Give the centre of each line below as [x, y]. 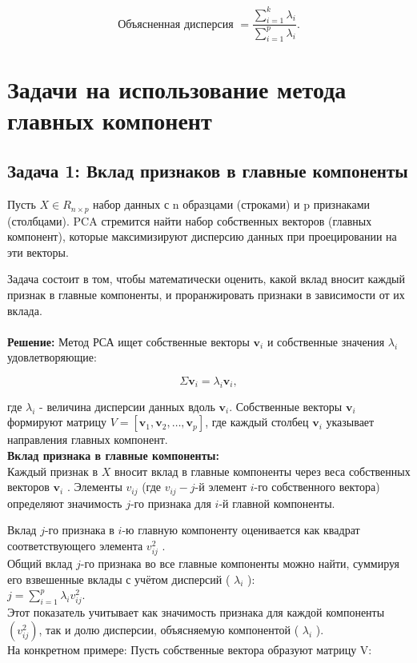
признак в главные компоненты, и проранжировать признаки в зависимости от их [206, 295]
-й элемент [221, 487]
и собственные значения [326, 341]
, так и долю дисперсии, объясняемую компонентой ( [169, 629]
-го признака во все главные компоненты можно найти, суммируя [240, 563]
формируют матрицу [57, 422]
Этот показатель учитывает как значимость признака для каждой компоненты [196, 612]
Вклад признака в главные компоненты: [113, 455]
